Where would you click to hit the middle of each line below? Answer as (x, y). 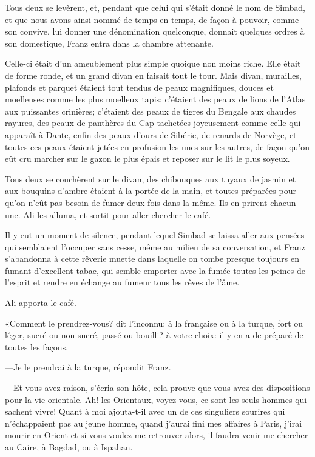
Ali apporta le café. (41, 303)
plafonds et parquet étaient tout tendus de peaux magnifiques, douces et (139, 87)
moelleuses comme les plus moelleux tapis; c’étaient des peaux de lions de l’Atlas (155, 99)
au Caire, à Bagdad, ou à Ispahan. (69, 447)
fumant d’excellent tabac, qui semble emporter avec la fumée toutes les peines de (155, 270)
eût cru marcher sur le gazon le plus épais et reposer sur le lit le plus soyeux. (147, 158)
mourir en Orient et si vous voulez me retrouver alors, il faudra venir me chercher (157, 435)
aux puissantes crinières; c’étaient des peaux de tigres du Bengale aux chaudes (151, 111)
